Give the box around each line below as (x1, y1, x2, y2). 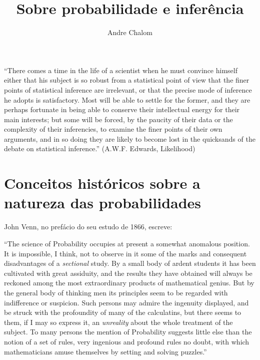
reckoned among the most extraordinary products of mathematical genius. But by (4, 277, 254, 288)
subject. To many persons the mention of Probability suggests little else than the (4, 326, 252, 337)
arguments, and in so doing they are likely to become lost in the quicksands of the (4, 133, 255, 144)
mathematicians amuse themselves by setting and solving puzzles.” (4, 346, 207, 356)
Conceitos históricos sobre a (4, 173, 200, 193)
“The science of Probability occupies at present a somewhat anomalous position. (4, 238, 250, 248)
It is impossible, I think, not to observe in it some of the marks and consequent (4, 248, 247, 258)
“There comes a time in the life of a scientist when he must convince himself (4, 65, 237, 75)
